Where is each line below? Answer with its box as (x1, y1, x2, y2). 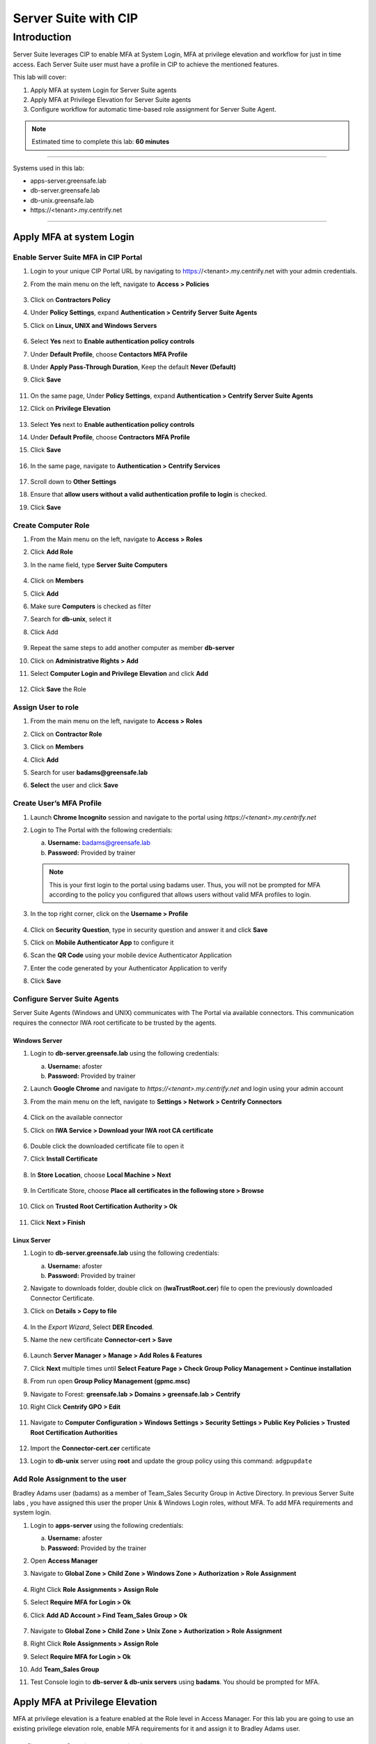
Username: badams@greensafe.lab (47, 839, 151, 847)
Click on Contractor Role (30, 730, 102, 738)
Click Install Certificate (30, 1155, 98, 1163)
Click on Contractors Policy (30, 296, 111, 304)
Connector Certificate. (30, 1294, 95, 1302)
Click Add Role (30, 548, 73, 556)
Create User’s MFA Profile (13, 799, 102, 809)
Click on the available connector (30, 1113, 123, 1122)
